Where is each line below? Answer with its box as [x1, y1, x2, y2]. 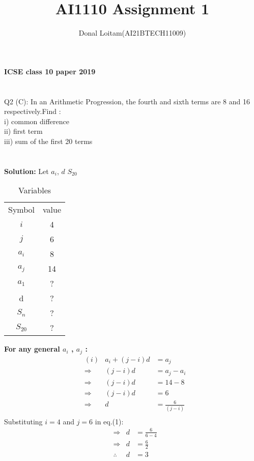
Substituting [4, 416, 43, 426]
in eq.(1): [95, 416, 124, 426]
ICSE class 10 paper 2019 [4, 66, 96, 76]
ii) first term [4, 126, 43, 136]
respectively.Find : [4, 106, 61, 117]
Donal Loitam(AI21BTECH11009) [78, 27, 186, 38]
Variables [18, 184, 51, 196]
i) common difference [4, 116, 69, 126]
